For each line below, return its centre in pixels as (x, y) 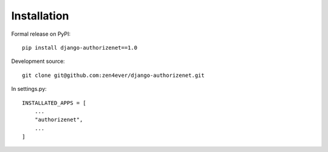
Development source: (38, 61)
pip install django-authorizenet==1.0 (80, 48)
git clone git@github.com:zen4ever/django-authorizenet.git (113, 75)
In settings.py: (29, 89)
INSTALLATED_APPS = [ (54, 103)
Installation (40, 16)
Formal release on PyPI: (41, 34)
